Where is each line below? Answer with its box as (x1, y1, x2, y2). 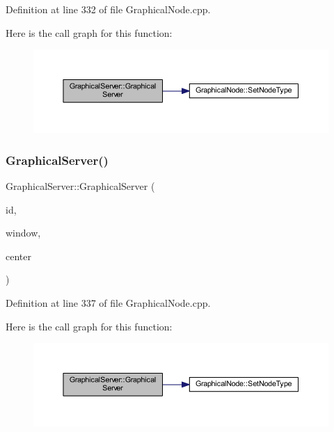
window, (6, 225, 41, 240)
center (6, 248, 31, 263)
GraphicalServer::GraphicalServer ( (6, 179, 155, 193)
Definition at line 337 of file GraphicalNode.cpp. (6, 296, 211, 310)
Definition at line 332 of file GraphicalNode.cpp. (6, 2, 211, 16)
